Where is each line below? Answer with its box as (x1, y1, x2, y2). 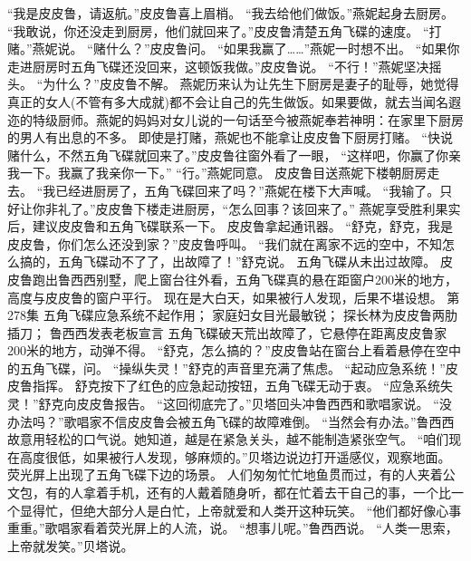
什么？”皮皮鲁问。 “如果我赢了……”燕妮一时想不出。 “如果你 (105, 39, 460, 58)
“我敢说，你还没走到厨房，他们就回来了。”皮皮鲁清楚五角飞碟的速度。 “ (7, 21, 429, 40)
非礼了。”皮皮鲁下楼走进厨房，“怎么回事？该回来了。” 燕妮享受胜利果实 (44, 198, 461, 218)
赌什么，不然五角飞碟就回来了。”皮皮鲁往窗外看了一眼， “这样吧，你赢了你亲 (7, 145, 461, 164)
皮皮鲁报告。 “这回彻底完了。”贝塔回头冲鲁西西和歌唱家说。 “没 (76, 394, 452, 413)
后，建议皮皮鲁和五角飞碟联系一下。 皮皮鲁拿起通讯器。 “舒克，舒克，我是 (7, 217, 453, 236)
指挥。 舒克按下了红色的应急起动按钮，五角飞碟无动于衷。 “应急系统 (32, 376, 440, 395)
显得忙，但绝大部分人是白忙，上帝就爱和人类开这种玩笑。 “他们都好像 (19, 500, 437, 519)
